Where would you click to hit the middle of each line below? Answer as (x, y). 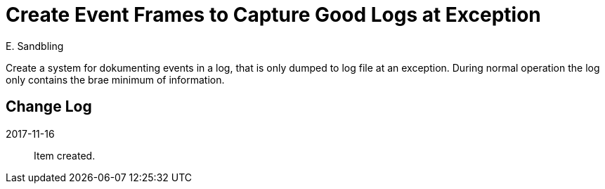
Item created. (65, 155)
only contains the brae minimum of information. (115, 79)
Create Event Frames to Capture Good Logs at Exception (273, 15)
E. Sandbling (35, 46)
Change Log (49, 107)
